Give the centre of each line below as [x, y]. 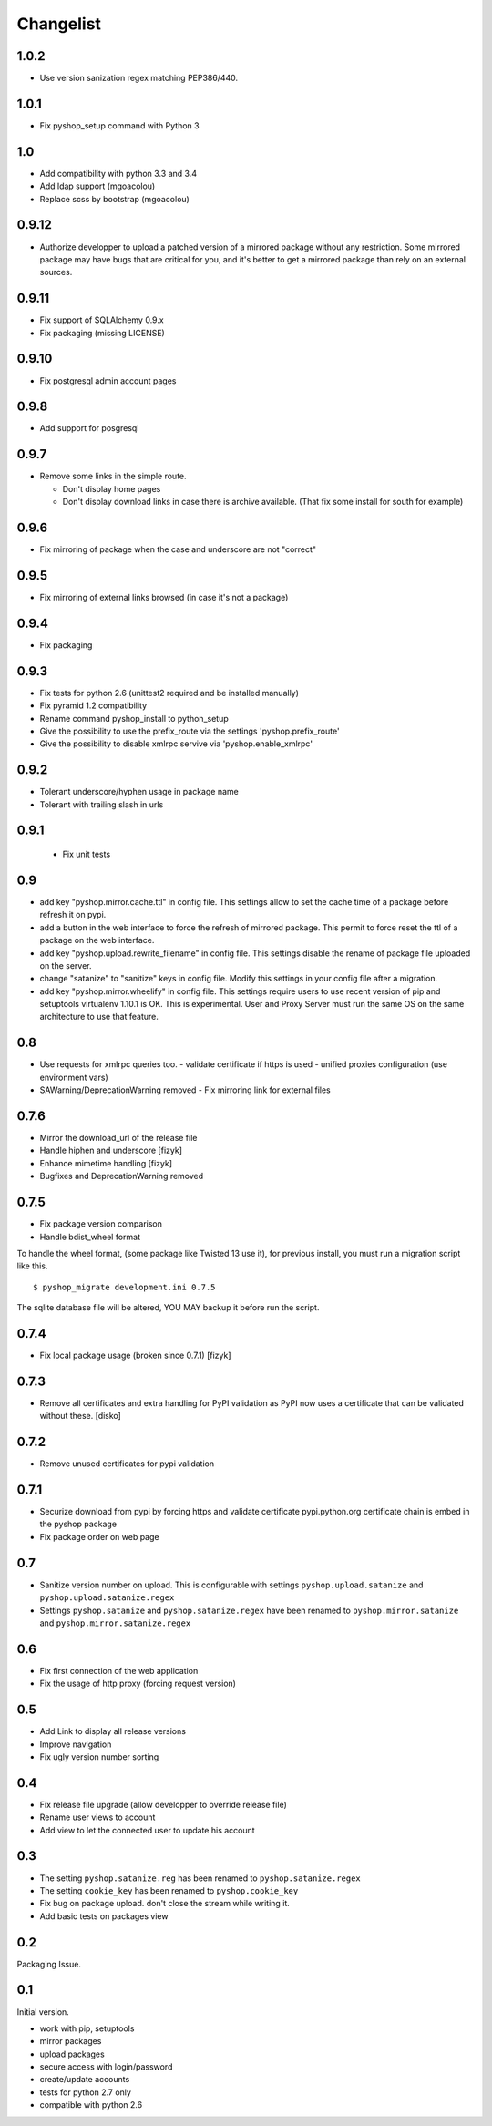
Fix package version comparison [101, 1224]
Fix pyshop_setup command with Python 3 [119, 125]
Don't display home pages [112, 488]
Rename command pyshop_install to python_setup [134, 718]
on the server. [66, 965]
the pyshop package [78, 1524]
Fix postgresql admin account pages [108, 380]
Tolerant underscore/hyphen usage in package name [139, 792]
